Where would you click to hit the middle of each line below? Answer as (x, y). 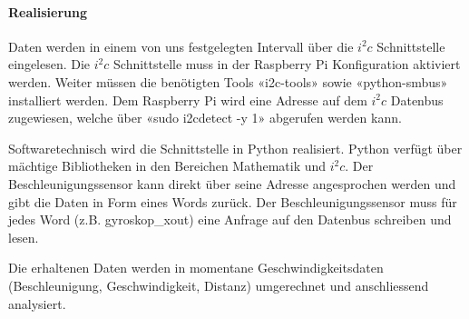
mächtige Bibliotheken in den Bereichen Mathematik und (167, 166)
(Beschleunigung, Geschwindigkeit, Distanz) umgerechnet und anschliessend (219, 285)
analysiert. (37, 303)
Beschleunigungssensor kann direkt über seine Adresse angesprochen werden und (232, 183)
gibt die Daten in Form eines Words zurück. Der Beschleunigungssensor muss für (233, 201)
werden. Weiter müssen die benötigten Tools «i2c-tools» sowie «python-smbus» (228, 81)
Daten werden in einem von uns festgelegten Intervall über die (181, 46)
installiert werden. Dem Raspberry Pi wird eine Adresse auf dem (188, 100)
